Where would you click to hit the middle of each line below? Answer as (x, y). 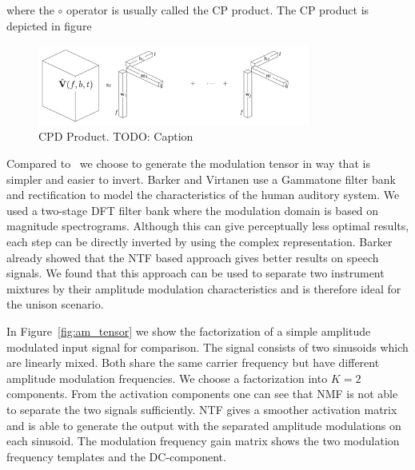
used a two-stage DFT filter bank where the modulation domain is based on (193, 210)
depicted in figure (49, 25)
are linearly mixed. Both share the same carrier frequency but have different (193, 362)
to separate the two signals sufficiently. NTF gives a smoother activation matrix (202, 409)
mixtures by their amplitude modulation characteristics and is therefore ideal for (204, 288)
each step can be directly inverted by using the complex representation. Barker (200, 242)
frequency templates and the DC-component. (116, 456)
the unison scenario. (55, 304)
